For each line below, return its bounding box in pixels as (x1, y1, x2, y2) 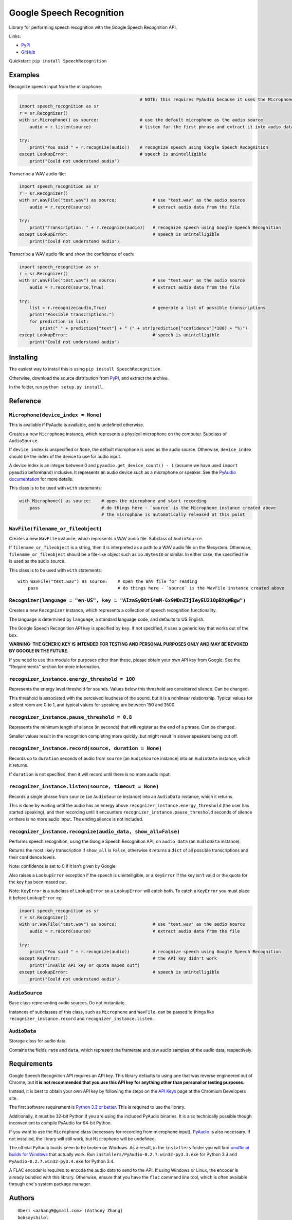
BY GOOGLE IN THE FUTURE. (9, 648, 69, 654)
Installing (9, 353, 38, 362)
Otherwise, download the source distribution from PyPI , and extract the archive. (9, 375, 169, 381)
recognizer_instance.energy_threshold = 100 (9, 676, 135, 682)
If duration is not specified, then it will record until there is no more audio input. (9, 771, 171, 777)
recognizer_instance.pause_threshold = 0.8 (9, 714, 132, 720)
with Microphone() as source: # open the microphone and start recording (19, 498, 207, 504)
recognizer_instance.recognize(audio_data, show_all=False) (9, 828, 180, 834)
